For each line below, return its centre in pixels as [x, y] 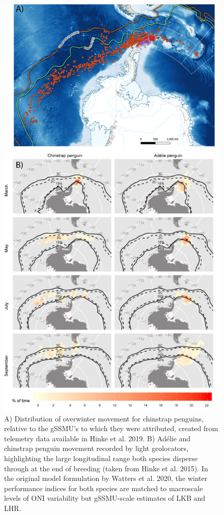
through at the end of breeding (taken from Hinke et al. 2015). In [106, 468]
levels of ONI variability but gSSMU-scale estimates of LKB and [105, 498]
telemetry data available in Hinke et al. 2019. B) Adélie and [97, 438]
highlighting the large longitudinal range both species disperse [101, 458]
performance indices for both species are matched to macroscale [104, 488]
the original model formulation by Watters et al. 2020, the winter [106, 478]
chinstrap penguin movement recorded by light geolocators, [96, 448]
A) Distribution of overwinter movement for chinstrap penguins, [104, 418]
